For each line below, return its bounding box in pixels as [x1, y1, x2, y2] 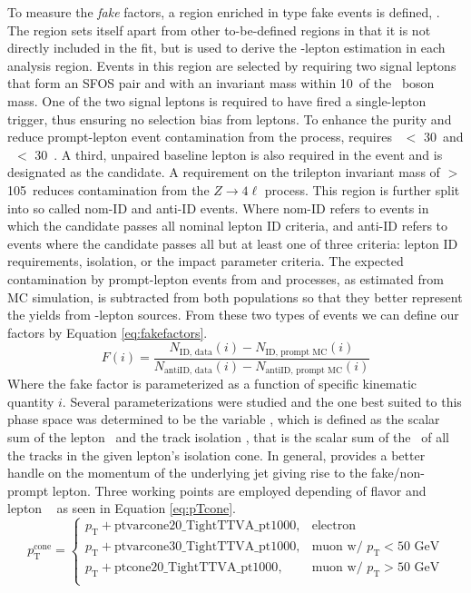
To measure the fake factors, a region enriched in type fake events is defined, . [7, 3, 440, 21]
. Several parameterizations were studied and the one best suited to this [62, 391, 462, 410]
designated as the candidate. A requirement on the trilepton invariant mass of [7, 163, 440, 182]
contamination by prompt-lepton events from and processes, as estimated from [7, 269, 444, 288]
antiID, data [163, 366, 212, 376]
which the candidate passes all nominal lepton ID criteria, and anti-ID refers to [7, 216, 448, 235]
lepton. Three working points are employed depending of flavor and [52, 480, 427, 499]
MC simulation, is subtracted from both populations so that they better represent [7, 287, 463, 306]
